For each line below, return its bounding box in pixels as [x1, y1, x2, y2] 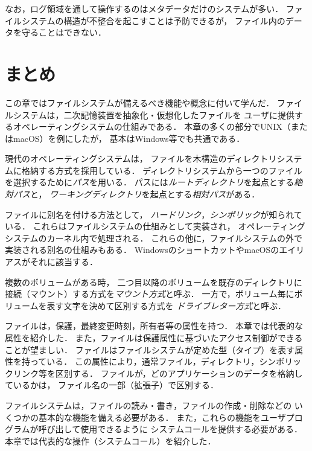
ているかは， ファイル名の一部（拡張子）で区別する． [5, 379, 219, 391]
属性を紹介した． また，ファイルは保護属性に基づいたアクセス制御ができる [5, 331, 303, 344]
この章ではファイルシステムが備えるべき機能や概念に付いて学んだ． [5, 96, 275, 109]
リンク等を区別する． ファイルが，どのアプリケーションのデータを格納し [13, 366, 303, 379]
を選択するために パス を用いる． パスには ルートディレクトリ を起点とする [5, 176, 294, 188]
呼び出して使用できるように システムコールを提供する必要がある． [38, 423, 303, 435]
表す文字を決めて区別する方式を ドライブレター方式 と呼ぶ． [46, 299, 286, 312]
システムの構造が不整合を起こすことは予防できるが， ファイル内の [21, 14, 285, 27]
